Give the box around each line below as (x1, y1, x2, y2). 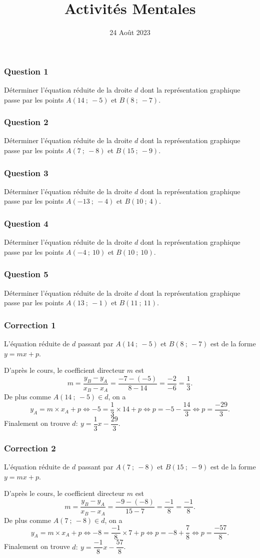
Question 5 (4, 268, 48, 280)
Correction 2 (4, 441, 56, 454)
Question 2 (4, 116, 48, 128)
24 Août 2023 (109, 27, 150, 38)
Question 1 (4, 65, 48, 77)
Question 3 (4, 166, 48, 179)
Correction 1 (4, 318, 56, 331)
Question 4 (4, 217, 48, 229)
